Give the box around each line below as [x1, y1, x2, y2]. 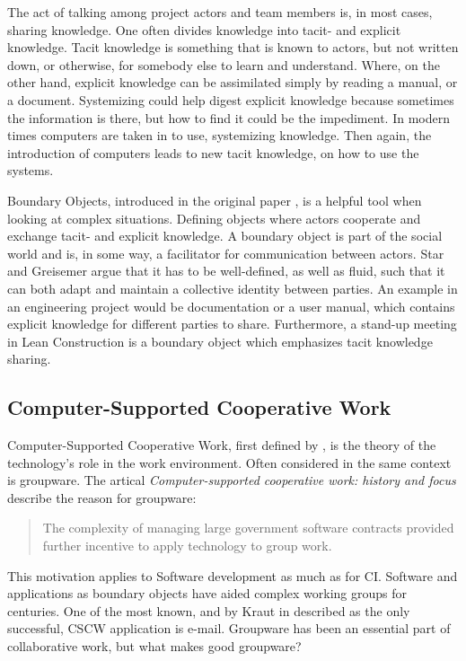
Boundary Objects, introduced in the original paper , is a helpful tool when [7, 190, 422, 209]
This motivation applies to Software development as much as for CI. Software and [7, 566, 458, 585]
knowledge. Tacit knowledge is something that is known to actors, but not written [7, 38, 459, 57]
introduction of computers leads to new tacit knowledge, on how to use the [7, 143, 419, 162]
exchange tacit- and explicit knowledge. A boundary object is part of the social [7, 226, 443, 245]
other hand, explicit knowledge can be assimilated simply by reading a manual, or [7, 73, 458, 92]
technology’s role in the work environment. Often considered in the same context [7, 453, 452, 472]
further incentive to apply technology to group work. [42, 536, 332, 555]
